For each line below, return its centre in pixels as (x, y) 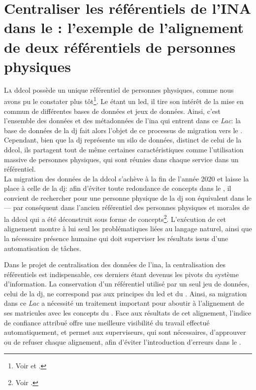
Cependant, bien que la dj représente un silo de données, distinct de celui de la (123, 140)
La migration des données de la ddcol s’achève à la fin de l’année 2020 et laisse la (127, 178)
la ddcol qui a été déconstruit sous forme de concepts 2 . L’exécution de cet (115, 218)
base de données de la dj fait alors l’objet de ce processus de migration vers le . (123, 130)
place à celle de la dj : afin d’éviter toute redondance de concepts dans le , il (118, 188)
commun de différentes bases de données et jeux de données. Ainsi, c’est (112, 111)
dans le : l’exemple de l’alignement (124, 27)
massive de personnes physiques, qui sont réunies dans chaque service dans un (121, 159)
